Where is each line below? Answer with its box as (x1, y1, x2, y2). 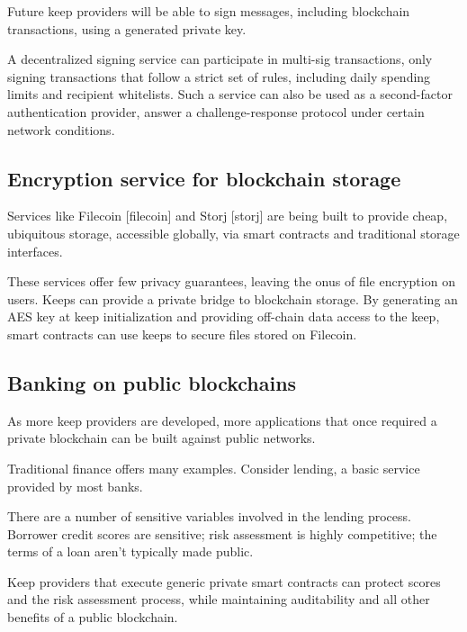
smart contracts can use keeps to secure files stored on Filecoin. (7, 324, 357, 343)
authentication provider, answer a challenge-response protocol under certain (7, 102, 425, 121)
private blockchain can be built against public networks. (7, 429, 316, 447)
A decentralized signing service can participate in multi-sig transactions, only (7, 50, 433, 68)
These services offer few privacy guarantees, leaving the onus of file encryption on (7, 272, 455, 291)
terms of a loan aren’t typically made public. (7, 542, 254, 561)
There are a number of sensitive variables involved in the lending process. (7, 507, 411, 526)
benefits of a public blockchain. (7, 608, 178, 627)
